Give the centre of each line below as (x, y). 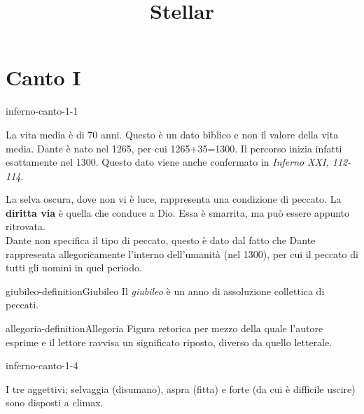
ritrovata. (26, 226)
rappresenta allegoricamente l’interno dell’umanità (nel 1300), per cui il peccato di (182, 254)
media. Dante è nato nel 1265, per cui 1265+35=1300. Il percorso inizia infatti (174, 148)
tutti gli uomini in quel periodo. (74, 267)
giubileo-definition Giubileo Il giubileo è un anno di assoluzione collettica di (165, 291)
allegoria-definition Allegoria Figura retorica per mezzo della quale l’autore (164, 328)
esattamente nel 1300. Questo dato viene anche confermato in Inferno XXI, (167, 162)
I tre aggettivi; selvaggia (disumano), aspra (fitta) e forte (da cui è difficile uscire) (181, 388)
